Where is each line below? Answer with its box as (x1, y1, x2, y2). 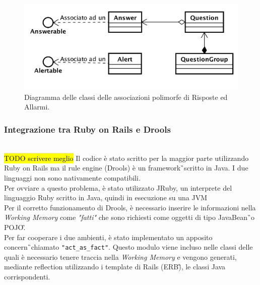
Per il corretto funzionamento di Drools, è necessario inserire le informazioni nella (4, 202, 256, 212)
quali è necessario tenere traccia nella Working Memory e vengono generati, (4, 251, 237, 262)
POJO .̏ (4, 221, 26, 232)
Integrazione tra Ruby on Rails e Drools (4, 123, 171, 135)
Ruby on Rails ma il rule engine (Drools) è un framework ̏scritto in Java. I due (4, 162, 248, 173)
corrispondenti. (4, 271, 50, 281)
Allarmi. (24, 101, 50, 112)
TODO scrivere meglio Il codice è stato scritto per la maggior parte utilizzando (4, 152, 249, 163)
